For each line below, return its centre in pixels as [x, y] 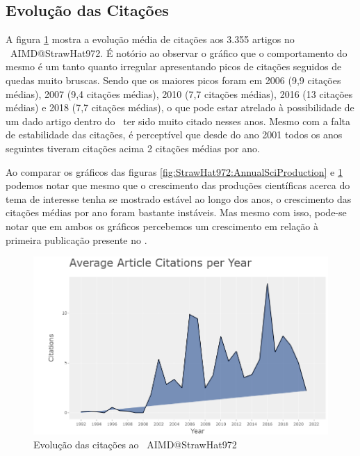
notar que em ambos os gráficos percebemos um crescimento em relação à [162, 226]
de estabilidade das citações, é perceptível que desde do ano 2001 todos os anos [174, 135]
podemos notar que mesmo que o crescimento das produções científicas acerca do [178, 185]
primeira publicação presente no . [76, 239]
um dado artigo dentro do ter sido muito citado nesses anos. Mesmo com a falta [178, 121]
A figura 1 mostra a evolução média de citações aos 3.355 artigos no [150, 39]
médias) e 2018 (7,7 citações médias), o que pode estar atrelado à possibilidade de [180, 107]
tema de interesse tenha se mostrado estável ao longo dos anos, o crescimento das [179, 198]
